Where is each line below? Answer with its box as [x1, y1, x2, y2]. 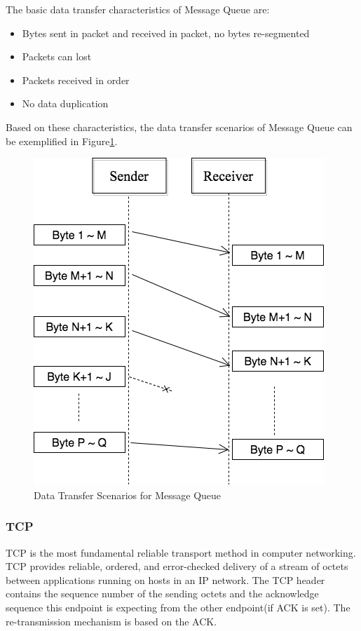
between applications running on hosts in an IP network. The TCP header [6, 572, 325, 587]
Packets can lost [22, 49, 92, 64]
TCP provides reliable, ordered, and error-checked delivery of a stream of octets [6, 559, 348, 574]
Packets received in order [22, 72, 130, 87]
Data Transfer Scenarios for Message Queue [34, 487, 222, 502]
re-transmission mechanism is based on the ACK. [6, 613, 217, 628]
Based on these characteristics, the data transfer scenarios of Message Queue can [6, 119, 353, 134]
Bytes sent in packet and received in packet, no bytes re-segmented [22, 25, 310, 40]
